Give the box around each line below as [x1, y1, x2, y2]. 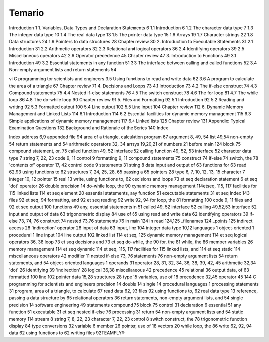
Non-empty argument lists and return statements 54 [9, 66, 117, 72]
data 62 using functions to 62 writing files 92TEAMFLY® [9, 330, 125, 336]
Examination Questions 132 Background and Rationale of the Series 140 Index [9, 125, 169, 131]
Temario [9, 7, 44, 18]
